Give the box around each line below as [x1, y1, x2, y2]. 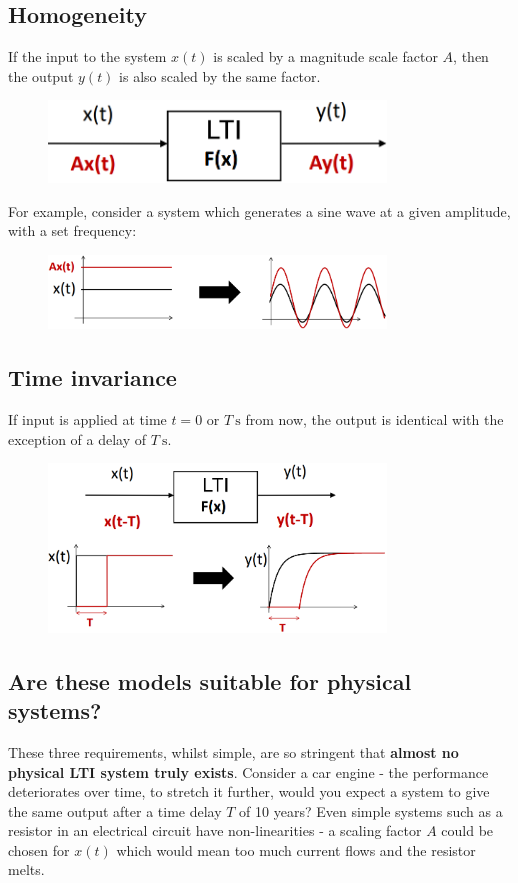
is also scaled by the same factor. [119, 65, 321, 86]
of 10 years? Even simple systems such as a [239, 800, 503, 821]
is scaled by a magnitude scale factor [213, 46, 438, 67]
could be [441, 820, 494, 841]
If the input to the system [8, 46, 167, 67]
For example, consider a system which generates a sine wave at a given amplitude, [8, 200, 511, 221]
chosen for [8, 839, 70, 860]
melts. [8, 859, 45, 880]
